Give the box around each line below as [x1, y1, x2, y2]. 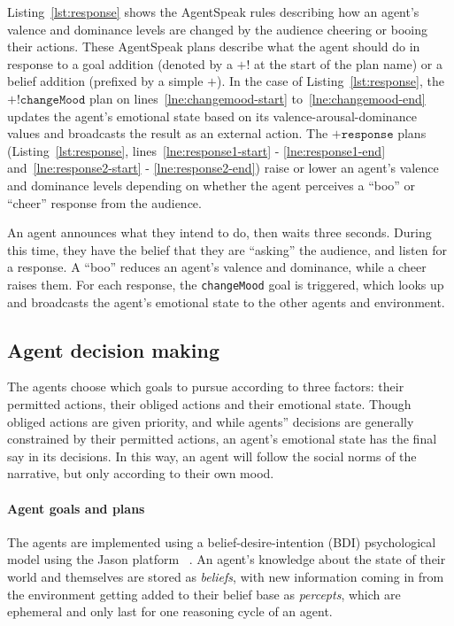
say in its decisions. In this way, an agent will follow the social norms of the [7, 446, 417, 465]
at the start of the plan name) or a [254, 54, 442, 73]
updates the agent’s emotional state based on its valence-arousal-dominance [7, 106, 417, 125]
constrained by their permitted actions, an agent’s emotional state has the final [7, 429, 437, 448]
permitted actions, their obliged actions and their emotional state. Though [7, 394, 412, 413]
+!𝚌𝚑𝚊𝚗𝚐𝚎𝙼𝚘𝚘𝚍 [7, 93, 86, 106]
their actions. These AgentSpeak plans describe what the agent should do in [7, 37, 420, 56]
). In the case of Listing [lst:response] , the [217, 72, 444, 90]
